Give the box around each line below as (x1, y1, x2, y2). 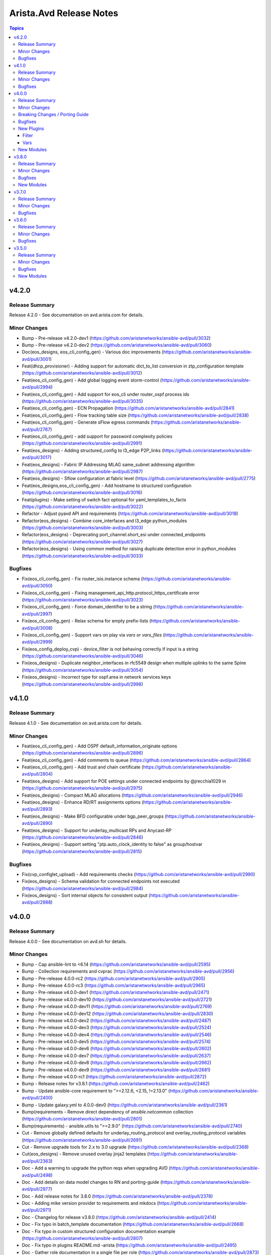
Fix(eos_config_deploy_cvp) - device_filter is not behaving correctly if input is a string (22, 646, 198, 652)
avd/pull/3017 (22, 454, 50, 460)
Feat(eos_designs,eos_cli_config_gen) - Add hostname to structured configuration (22, 482, 192, 488)
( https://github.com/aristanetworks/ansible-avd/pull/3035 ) (22, 398, 143, 404)
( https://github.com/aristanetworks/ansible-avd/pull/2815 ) (22, 848, 143, 854)
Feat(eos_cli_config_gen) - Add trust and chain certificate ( (22, 764, 144, 770)
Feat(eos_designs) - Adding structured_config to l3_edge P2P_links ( (22, 447, 164, 453)
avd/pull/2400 (22, 1095, 51, 1101)
